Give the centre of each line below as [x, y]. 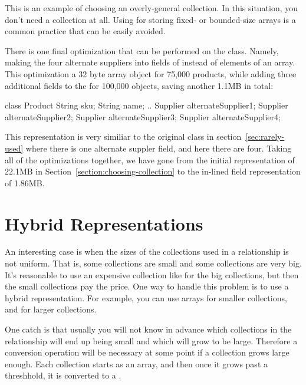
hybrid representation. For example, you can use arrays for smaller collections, [146, 297]
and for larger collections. [51, 309]
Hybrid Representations [104, 223]
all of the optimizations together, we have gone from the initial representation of [150, 159]
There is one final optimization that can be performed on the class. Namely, [142, 50]
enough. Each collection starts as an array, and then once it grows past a [136, 363]
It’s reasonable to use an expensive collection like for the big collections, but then [152, 274]
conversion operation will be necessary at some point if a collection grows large [147, 352]
